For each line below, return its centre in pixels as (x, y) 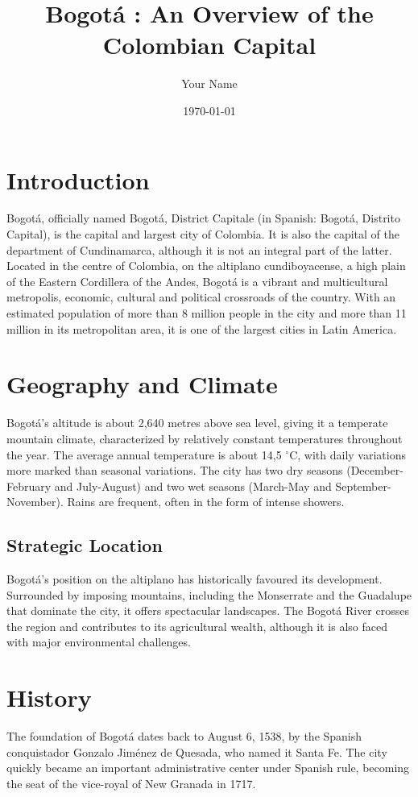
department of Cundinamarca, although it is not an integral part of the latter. (199, 249)
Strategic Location (85, 545)
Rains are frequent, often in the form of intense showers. (206, 502)
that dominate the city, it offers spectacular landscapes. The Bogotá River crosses (208, 610)
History (49, 697)
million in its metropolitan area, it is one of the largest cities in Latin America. (202, 328)
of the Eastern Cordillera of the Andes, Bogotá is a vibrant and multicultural (197, 281)
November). (35, 502)
